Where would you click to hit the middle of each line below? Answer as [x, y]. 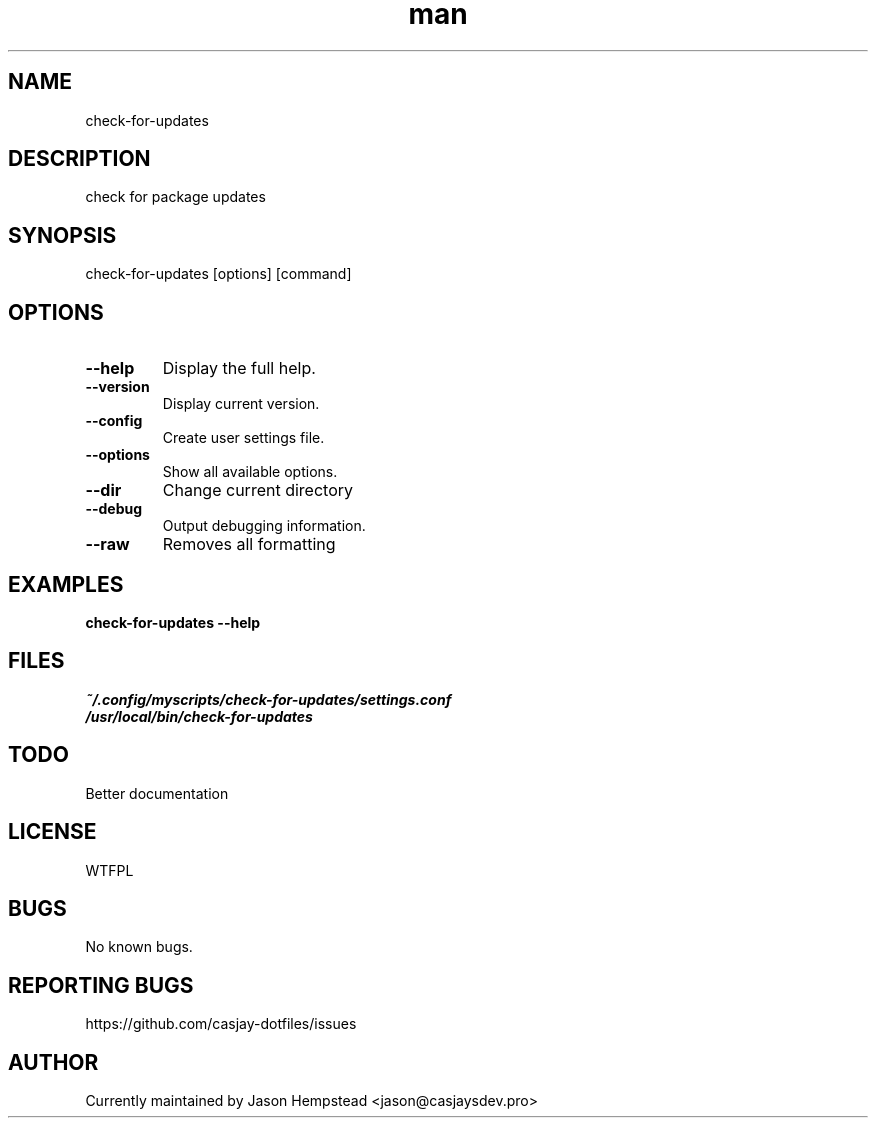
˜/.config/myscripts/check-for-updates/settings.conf [268, 699]
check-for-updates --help [173, 622]
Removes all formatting [249, 544]
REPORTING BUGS [101, 985]
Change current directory [257, 490]
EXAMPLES [66, 584]
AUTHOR [53, 1062]
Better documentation [157, 793]
